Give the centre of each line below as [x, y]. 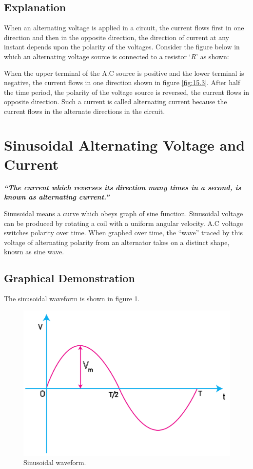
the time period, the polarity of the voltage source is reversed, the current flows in [127, 92]
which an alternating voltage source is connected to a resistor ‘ [97, 56]
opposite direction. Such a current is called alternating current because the [116, 101]
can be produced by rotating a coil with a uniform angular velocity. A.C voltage [124, 223]
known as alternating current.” [57, 197]
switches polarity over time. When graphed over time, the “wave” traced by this [123, 233]
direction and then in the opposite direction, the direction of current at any [117, 37]
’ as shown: [213, 56]
